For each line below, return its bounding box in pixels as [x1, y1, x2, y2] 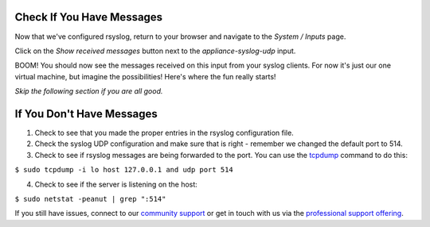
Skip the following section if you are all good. [14, 87, 163, 96]
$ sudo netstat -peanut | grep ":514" [14, 194, 166, 203]
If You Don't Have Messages [14, 107, 158, 121]
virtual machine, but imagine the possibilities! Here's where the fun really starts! [14, 71, 276, 81]
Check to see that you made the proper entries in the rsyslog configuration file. [34, 128, 294, 137]
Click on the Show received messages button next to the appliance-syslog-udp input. [14, 46, 296, 56]
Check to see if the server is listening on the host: [34, 179, 198, 189]
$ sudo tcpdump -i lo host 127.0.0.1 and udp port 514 [14, 165, 234, 175]
